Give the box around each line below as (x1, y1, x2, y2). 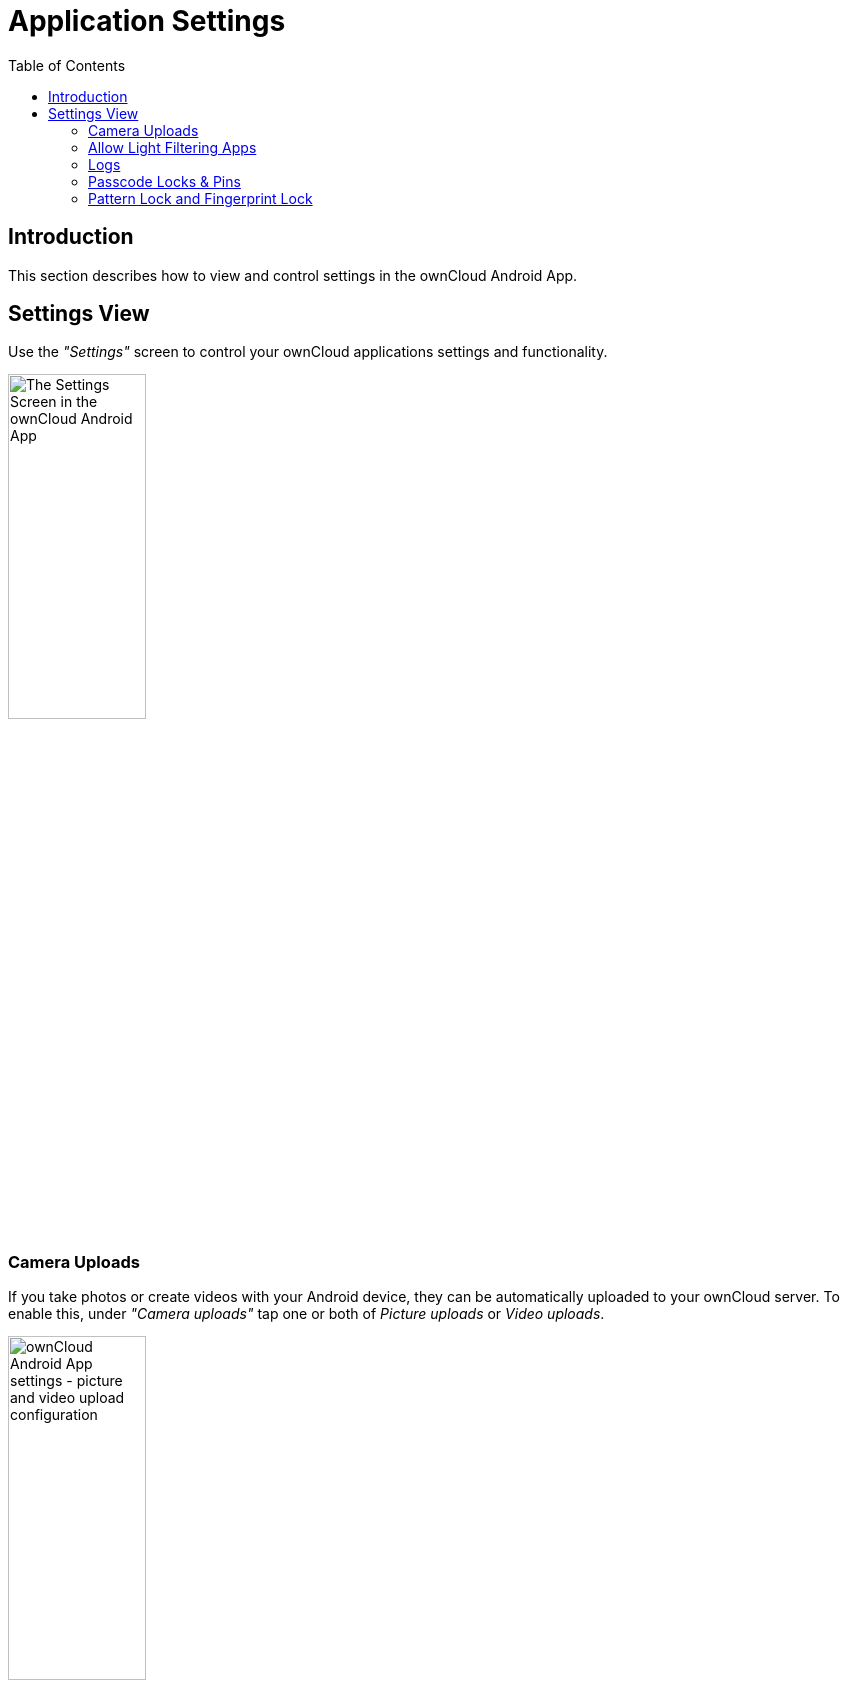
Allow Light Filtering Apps (88, 138, 257, 156)
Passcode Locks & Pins (88, 172, 241, 190)
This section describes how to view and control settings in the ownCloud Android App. (8, 266, 578, 284)
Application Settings (8, 4, 286, 38)
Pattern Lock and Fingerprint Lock (88, 189, 313, 207)
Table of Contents (8, 56, 126, 74)
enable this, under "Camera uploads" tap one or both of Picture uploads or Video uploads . (8, 1304, 605, 1322)
